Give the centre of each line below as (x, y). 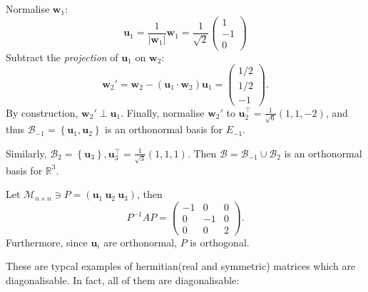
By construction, (42, 112)
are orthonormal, (140, 242)
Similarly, (26, 153)
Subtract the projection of (62, 57)
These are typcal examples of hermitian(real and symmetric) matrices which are (181, 266)
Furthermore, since (47, 242)
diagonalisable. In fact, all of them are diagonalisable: (123, 280)
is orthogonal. (220, 242)
